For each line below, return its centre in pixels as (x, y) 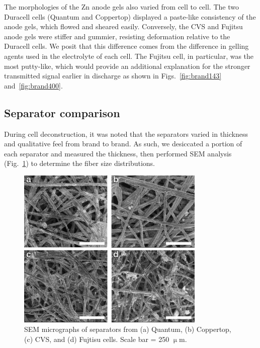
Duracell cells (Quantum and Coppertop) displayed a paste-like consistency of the (130, 16)
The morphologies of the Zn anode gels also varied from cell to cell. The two (121, 7)
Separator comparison (62, 112)
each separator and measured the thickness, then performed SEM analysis (118, 153)
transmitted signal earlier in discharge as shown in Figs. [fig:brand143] (113, 76)
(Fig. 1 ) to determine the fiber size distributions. (80, 163)
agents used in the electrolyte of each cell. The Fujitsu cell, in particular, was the (129, 56)
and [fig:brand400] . (33, 85)
